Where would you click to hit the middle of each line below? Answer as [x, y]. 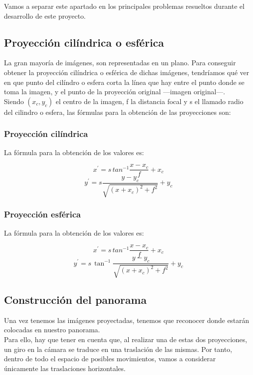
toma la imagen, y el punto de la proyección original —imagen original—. [115, 92]
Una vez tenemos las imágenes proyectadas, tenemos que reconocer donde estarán [127, 320]
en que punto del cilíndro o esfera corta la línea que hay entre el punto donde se [124, 82]
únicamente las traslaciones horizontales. [65, 368]
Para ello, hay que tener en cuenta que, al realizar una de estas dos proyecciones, [126, 339]
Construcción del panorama [75, 299]
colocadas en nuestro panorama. [52, 330]
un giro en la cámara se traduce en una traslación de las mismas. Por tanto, [118, 349]
